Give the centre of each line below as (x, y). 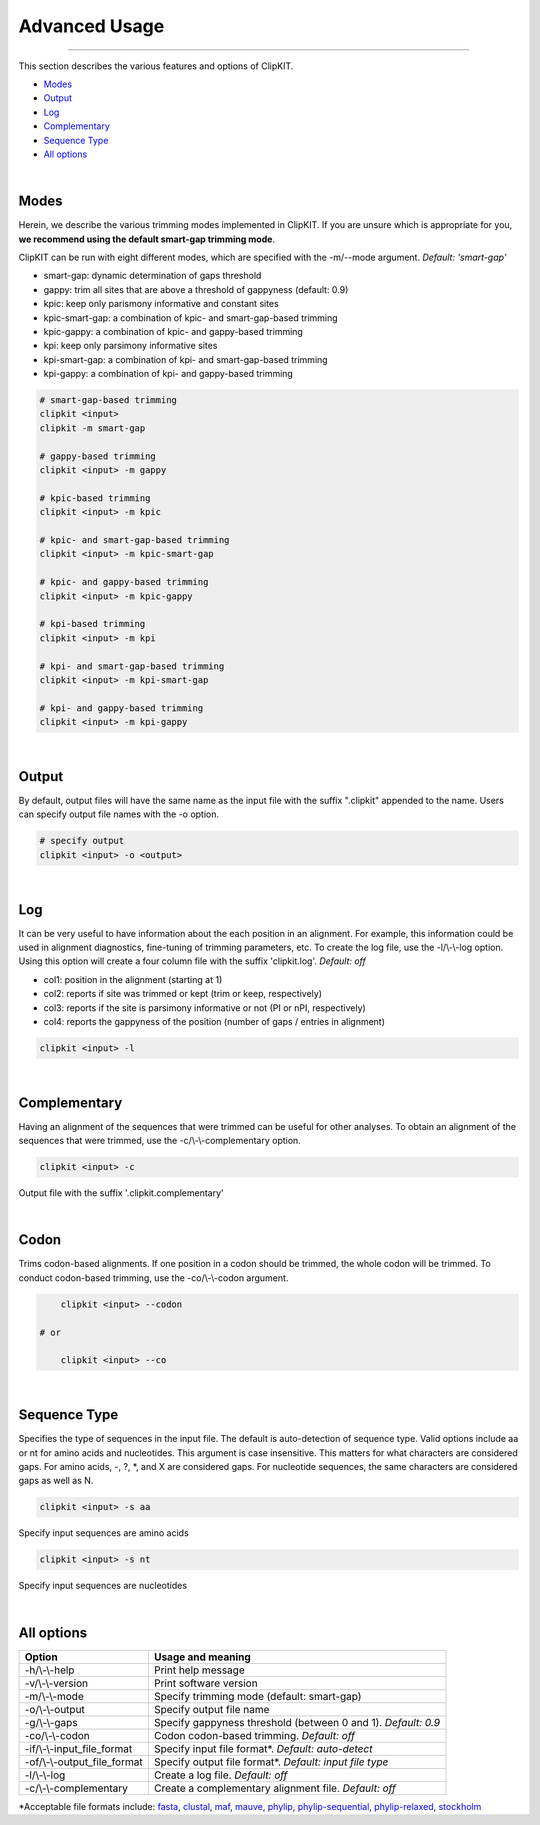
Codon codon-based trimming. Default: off (254, 1735)
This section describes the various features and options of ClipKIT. (156, 66)
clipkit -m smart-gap (92, 428)
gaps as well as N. (56, 1481)
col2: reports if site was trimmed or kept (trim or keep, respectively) (183, 994)
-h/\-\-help (49, 1670)
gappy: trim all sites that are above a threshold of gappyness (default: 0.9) (196, 289)
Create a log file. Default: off (220, 1775)
